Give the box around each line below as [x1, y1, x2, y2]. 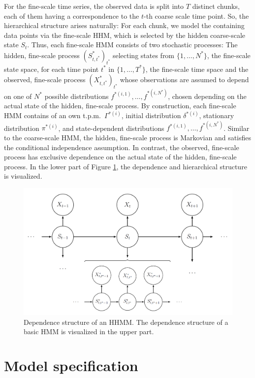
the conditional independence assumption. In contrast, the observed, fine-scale [4, 142, 239, 152]
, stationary [199, 110, 234, 121]
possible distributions [44, 91, 109, 101]
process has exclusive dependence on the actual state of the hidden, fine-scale [4, 152, 237, 162]
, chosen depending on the [168, 91, 247, 101]
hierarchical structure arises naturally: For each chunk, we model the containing [4, 20, 245, 31]
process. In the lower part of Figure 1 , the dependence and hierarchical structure [4, 161, 247, 171]
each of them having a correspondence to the [4, 10, 139, 21]
